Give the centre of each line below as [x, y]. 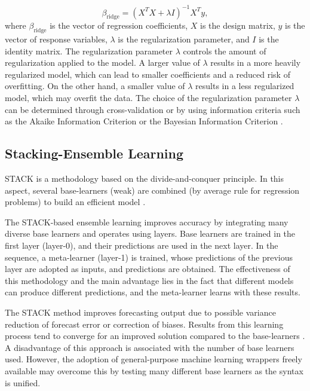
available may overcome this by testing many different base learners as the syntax [154, 370]
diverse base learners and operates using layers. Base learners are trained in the [150, 233]
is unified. [23, 382]
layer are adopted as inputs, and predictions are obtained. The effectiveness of [148, 269]
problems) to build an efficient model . [75, 202]
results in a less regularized [245, 86]
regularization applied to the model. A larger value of [102, 62]
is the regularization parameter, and [184, 39]
